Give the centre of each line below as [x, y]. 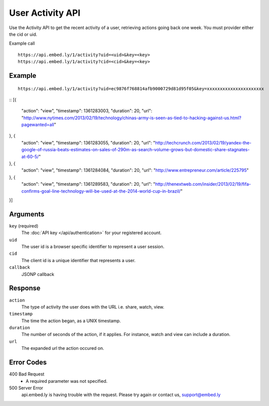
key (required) [24, 226]
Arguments [27, 214]
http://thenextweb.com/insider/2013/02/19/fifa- [203, 184]
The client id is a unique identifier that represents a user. [78, 260]
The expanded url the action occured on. [63, 348]
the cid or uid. [23, 34]
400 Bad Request [27, 374]
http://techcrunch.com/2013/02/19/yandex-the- [203, 142]
